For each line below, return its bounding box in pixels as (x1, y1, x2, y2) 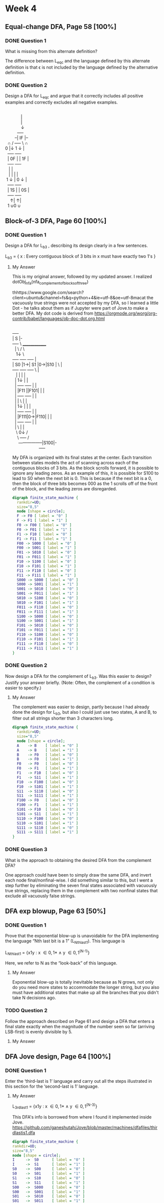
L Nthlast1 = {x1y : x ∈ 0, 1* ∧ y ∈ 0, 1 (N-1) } (5, 949, 90, 957)
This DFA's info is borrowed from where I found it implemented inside (12, 1114, 152, 1120)
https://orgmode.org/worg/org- (94, 310, 158, 316)
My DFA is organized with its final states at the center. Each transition (12, 454, 152, 460)
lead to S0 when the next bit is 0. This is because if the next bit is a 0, (12, 475, 153, 481)
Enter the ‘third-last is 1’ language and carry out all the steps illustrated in (5, 1078, 152, 1084)
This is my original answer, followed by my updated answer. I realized (12, 273, 152, 280)
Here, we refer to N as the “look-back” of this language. (5, 960, 117, 966)
